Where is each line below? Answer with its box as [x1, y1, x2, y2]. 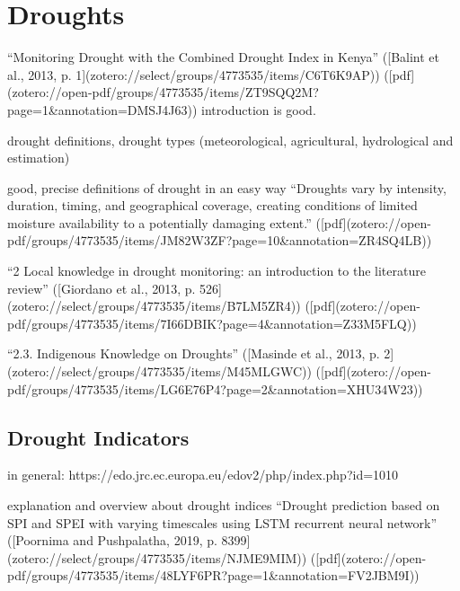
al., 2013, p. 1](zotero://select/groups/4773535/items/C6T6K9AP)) [7, 65, 380, 84]
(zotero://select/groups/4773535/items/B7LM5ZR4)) [7, 296, 301, 315]
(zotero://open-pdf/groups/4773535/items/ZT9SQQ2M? [7, 83, 319, 101]
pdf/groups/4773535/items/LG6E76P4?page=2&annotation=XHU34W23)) [7, 379, 423, 398]
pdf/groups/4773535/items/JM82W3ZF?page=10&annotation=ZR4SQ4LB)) [7, 231, 432, 250]
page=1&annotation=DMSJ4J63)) [7, 100, 198, 119]
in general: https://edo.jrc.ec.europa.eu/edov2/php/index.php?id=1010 [7, 465, 399, 484]
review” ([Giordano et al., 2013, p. [7, 278, 196, 297]
